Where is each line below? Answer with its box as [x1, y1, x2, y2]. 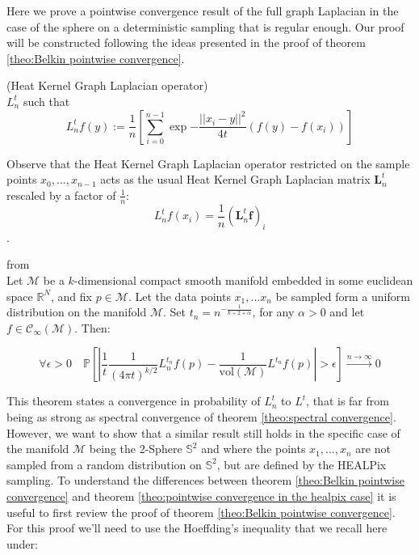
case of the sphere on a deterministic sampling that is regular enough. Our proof [6, 18, 404, 35]
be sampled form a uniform [275, 287, 410, 304]
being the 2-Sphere [89, 440, 182, 457]
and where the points [201, 440, 306, 457]
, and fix [51, 287, 92, 304]
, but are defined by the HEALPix [216, 455, 387, 472]
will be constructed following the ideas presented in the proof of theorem [6, 34, 366, 51]
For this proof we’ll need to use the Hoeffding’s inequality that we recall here [6, 519, 388, 536]
